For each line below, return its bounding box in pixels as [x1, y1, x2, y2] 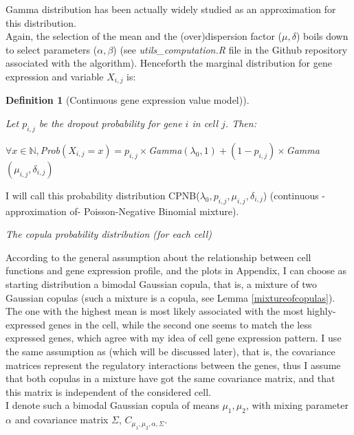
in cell [192, 116, 219, 131]
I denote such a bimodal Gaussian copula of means [5, 398, 219, 412]
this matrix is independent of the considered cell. [5, 384, 211, 399]
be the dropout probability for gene [38, 116, 182, 131]
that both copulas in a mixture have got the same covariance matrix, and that [5, 371, 335, 386]
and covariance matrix [14, 412, 109, 427]
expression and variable [5, 69, 104, 83]
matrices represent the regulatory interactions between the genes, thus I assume [5, 357, 341, 372]
